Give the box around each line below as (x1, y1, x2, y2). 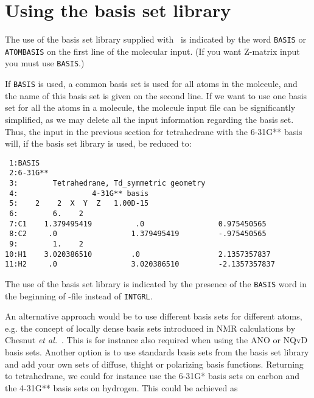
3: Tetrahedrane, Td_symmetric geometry (9, 179, 206, 188)
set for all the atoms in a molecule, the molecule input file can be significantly (5, 101, 296, 114)
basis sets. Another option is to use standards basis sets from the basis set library (5, 346, 309, 358)
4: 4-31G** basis (9, 189, 149, 198)
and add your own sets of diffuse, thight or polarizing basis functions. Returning (5, 357, 304, 370)
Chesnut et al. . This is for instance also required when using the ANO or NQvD (5, 333, 308, 346)
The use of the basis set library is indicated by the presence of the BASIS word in (5, 277, 307, 290)
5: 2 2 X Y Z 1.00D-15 (9, 199, 149, 208)
